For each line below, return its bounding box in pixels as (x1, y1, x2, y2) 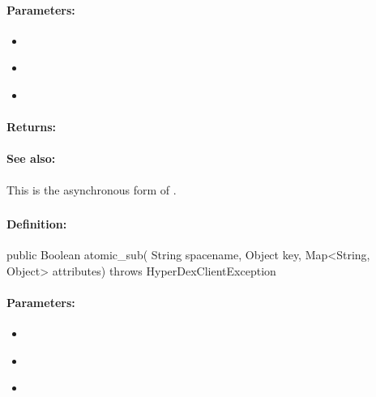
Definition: (6, 216, 67, 233)
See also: (6, 150, 56, 167)
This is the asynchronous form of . (6, 181, 177, 198)
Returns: (6, 118, 57, 135)
